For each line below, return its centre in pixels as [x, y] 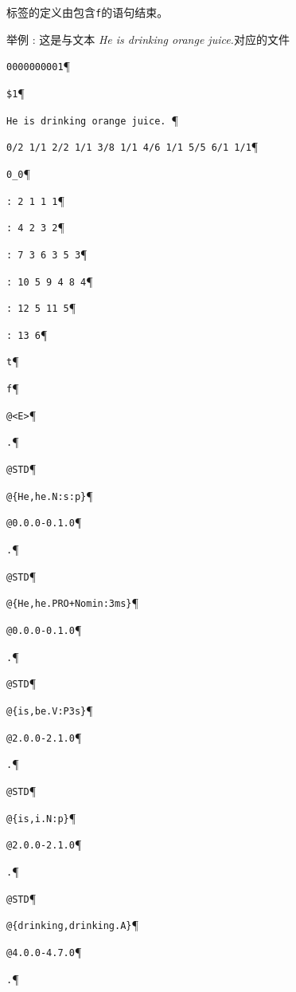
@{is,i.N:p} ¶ [41, 817]
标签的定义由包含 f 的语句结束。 [88, 12]
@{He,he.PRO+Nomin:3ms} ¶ [73, 602]
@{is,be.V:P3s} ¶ [50, 710]
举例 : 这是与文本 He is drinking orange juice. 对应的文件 [148, 39]
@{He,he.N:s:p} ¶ [50, 495]
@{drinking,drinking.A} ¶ [73, 925]
